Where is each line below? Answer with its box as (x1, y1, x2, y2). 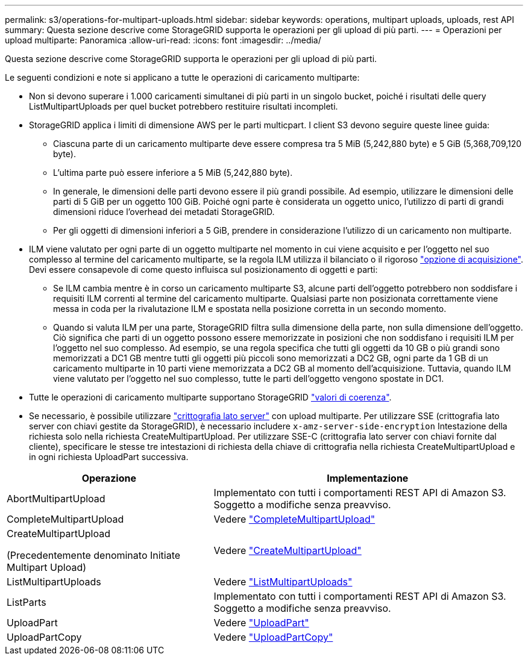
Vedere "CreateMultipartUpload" (213, 544, 362, 556)
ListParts (7, 596, 46, 608)
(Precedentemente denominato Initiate (7, 549, 181, 561)
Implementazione (327, 472, 409, 484)
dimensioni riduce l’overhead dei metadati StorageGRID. (53, 207, 275, 217)
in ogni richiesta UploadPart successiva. (29, 452, 189, 462)
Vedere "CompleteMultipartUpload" (213, 513, 376, 525)
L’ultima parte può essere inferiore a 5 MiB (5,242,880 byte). (53, 167, 293, 178)
